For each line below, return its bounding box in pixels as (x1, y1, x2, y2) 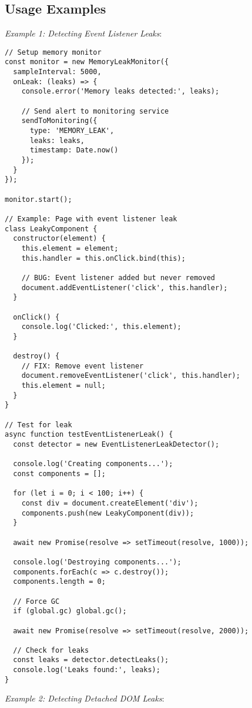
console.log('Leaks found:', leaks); (13, 666, 160, 674)
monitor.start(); (5, 195, 72, 204)
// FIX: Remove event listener (21, 361, 144, 370)
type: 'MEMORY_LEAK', (29, 127, 115, 135)
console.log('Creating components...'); (13, 460, 173, 468)
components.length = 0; (13, 577, 106, 586)
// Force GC (13, 597, 60, 606)
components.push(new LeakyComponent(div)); (21, 508, 194, 517)
